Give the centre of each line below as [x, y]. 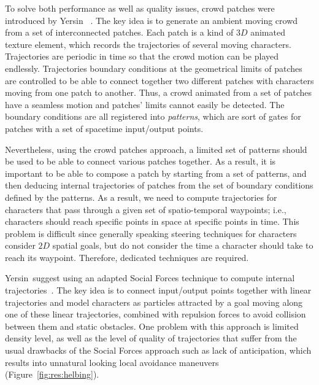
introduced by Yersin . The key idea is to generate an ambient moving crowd [152, 20]
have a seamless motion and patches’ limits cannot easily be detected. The [145, 104]
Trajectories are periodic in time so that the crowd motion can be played [142, 56]
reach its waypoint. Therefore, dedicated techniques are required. [127, 257]
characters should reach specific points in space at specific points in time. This [152, 221]
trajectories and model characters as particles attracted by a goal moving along [154, 302]
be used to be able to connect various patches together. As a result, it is [140, 161]
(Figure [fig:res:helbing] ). [52, 374]
